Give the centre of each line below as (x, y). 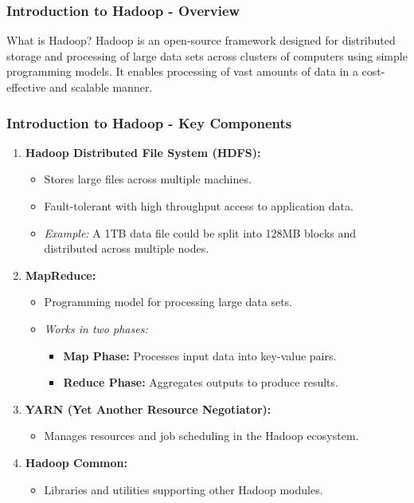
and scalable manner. (101, 87)
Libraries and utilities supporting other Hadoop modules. (184, 489)
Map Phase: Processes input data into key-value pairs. (200, 355)
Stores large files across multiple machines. (148, 179)
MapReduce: (61, 275)
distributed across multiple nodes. (127, 248)
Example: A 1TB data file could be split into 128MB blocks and (200, 232)
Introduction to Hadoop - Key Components (149, 122)
